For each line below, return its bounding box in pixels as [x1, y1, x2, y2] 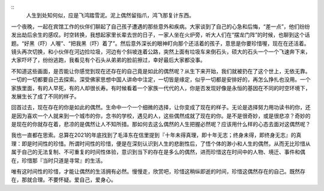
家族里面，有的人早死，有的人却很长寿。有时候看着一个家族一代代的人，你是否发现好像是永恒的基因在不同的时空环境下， [11, 84, 311, 91]
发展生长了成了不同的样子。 [11, 92, 80, 100]
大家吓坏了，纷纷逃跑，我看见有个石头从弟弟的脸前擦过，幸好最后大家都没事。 [11, 56, 206, 64]
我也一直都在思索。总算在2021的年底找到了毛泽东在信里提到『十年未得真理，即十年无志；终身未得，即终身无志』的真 [11, 132, 302, 139]
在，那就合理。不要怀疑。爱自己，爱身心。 [11, 176, 116, 183]
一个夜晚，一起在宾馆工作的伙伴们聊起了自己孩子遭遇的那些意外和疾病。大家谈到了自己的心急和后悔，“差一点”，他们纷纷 [11, 23, 310, 30]
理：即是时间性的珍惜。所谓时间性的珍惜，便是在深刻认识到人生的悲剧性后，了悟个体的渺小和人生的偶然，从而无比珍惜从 [11, 140, 311, 147]
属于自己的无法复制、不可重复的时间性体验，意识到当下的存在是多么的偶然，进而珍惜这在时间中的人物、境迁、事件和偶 [11, 148, 305, 156]
